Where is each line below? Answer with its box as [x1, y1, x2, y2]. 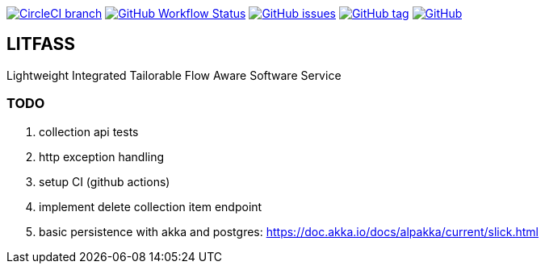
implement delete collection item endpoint [39, 199, 262, 214]
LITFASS [6, 34, 76, 55]
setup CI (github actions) [39, 174, 170, 189]
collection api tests [39, 124, 139, 139]
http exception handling [39, 149, 165, 164]
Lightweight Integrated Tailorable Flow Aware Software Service [6, 68, 342, 82]
